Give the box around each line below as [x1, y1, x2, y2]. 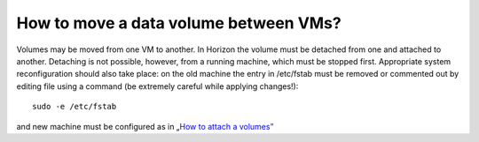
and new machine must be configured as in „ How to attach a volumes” [16, 121, 274, 131]
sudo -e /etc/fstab [32, 101, 117, 112]
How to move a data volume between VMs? [16, 13, 342, 33]
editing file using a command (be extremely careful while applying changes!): [16, 80, 299, 92]
